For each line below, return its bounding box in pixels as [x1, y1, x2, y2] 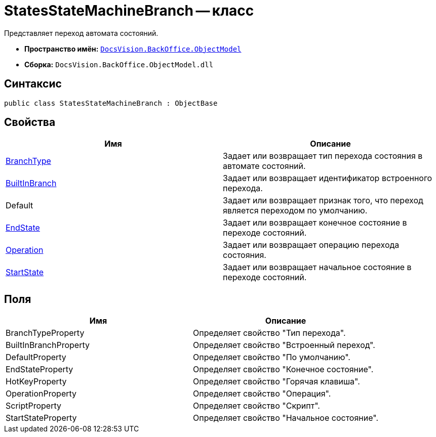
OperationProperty [6, 388, 77, 399]
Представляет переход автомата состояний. [4, 28, 158, 37]
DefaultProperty [6, 352, 66, 363]
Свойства [4, 116, 56, 129]
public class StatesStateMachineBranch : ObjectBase [4, 99, 218, 107]
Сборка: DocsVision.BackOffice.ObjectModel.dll [24, 60, 214, 69]
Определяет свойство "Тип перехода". [193, 328, 346, 338]
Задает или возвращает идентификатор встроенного [223, 173, 432, 184]
